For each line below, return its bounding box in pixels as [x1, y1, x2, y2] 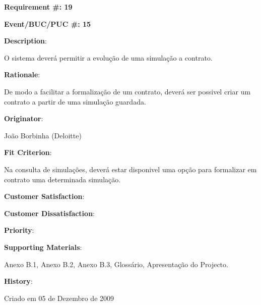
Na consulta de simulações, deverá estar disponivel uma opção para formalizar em [4, 164, 257, 174]
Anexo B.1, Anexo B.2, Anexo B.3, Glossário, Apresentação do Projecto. [4, 259, 228, 269]
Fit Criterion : [4, 147, 52, 158]
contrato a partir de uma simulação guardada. [4, 96, 146, 107]
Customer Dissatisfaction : [4, 208, 95, 218]
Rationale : [4, 69, 40, 80]
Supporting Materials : [4, 241, 82, 252]
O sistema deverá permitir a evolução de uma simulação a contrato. [4, 52, 213, 63]
